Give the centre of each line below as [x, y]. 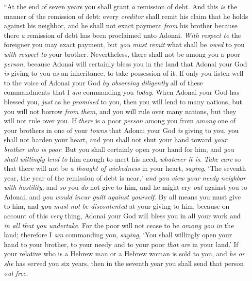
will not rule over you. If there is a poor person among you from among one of [120, 121]
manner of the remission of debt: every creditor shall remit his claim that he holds [126, 16]
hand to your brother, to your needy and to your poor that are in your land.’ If [121, 244]
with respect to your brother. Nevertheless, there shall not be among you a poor [122, 54]
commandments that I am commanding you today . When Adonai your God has [122, 92]
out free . [16, 273]
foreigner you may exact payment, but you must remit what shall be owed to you [124, 44]
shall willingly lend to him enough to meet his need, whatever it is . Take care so [123, 158]
